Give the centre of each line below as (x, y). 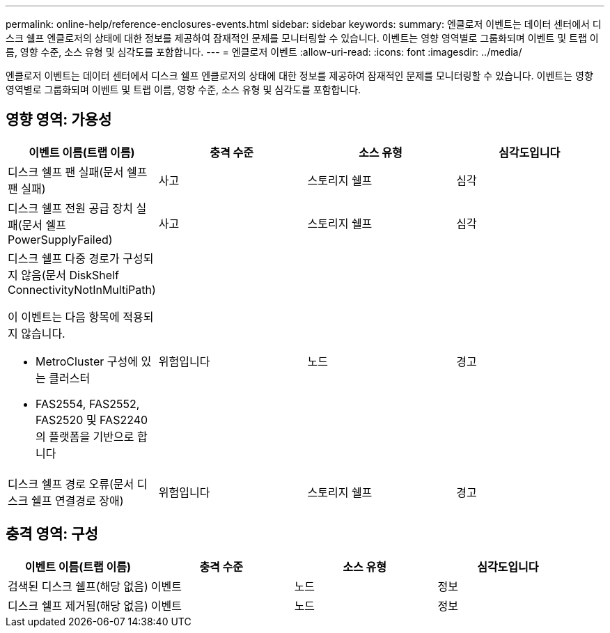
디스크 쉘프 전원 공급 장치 (70, 208)
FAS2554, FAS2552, (88, 404)
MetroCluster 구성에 (87, 361)
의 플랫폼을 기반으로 (85, 436)
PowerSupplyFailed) (60, 239)
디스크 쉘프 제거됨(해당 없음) (78, 605)
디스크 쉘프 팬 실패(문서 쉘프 (78, 172)
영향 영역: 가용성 (59, 120)
